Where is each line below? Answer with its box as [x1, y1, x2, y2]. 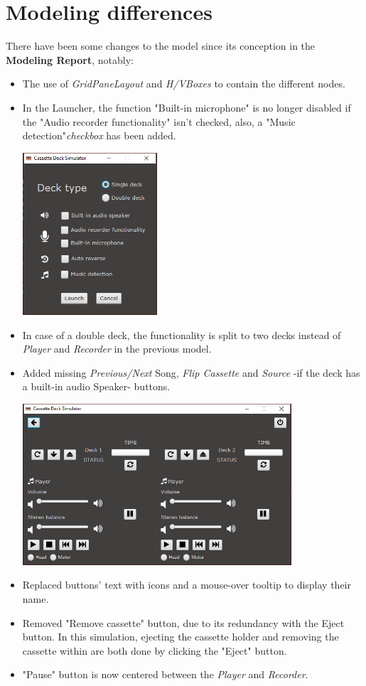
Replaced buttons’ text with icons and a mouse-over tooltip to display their [22, 577, 351, 592]
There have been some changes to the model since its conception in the [6, 38, 316, 53]
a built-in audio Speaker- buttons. [22, 379, 171, 394]
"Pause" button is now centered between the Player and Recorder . [22, 667, 308, 682]
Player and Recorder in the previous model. [22, 341, 212, 356]
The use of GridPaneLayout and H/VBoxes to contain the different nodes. [22, 76, 345, 91]
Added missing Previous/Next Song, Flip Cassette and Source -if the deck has [22, 365, 360, 380]
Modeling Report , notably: [6, 52, 134, 67]
